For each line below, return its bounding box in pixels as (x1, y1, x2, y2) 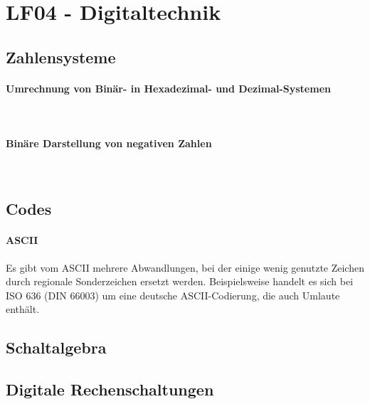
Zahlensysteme (6, 46, 116, 68)
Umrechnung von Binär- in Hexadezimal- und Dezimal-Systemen (6, 80, 331, 95)
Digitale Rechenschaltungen (6, 378, 214, 400)
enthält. (6, 302, 40, 317)
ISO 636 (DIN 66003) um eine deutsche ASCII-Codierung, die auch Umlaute (6, 287, 340, 302)
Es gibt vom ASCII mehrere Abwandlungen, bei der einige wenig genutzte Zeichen (6, 260, 364, 275)
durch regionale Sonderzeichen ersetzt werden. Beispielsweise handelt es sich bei (6, 274, 354, 289)
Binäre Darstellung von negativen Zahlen (6, 136, 212, 151)
